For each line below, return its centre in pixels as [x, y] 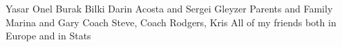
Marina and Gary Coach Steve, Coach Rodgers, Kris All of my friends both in [171, 22]
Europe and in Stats [48, 36]
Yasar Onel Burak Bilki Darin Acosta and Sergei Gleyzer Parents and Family [169, 8]
